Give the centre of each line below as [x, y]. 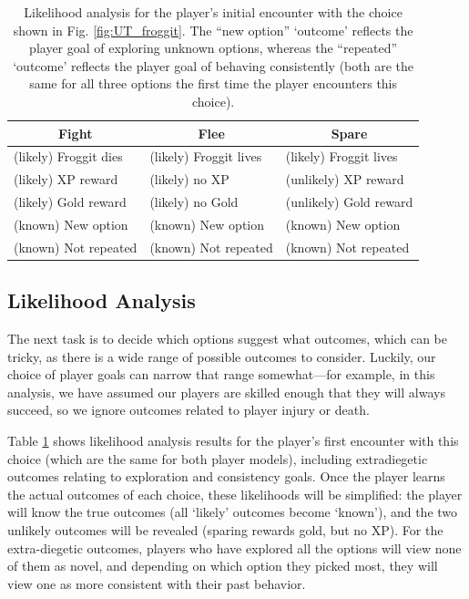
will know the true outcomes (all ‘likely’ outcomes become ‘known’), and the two [233, 512]
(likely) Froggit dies [68, 156]
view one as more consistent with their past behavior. [157, 583]
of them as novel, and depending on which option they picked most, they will [223, 566]
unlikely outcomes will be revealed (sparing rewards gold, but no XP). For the [225, 530]
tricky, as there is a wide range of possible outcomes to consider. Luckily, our [222, 356]
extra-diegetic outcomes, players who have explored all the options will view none [234, 547]
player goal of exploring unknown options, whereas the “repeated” [214, 48]
